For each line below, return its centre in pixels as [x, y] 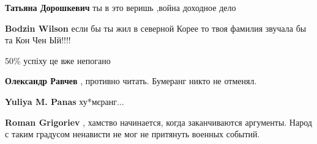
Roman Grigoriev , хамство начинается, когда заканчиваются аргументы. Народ [158, 122]
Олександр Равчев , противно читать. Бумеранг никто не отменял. [131, 81]
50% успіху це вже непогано [58, 60]
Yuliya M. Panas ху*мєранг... [65, 101]
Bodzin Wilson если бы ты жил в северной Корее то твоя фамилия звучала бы [156, 28]
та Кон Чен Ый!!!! [38, 40]
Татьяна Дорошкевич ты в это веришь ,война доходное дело [121, 7]
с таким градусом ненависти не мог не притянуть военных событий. [132, 134]
